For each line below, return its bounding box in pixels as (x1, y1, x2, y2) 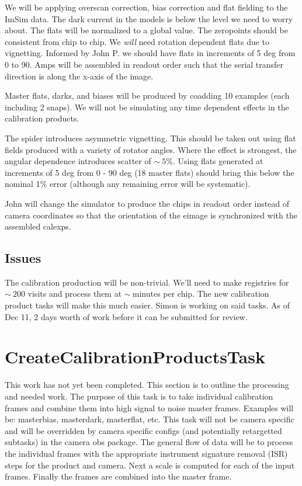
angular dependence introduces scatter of (5, 155, 151, 167)
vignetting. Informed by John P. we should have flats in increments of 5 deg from (5, 47, 296, 59)
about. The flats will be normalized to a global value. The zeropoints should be (5, 24, 288, 36)
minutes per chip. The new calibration (132, 287, 269, 300)
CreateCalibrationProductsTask (5, 345, 265, 369)
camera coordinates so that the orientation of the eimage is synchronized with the (5, 209, 297, 221)
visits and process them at (27, 287, 122, 300)
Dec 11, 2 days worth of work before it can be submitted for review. (5, 310, 248, 322)
